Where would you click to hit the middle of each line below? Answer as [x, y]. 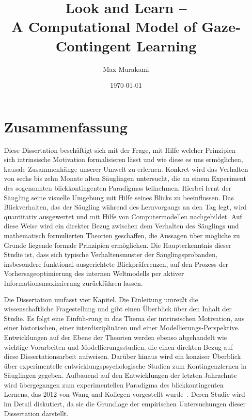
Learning [166, 45]
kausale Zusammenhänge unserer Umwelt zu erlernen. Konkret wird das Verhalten [126, 169]
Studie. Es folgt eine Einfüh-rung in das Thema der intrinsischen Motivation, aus [124, 318]
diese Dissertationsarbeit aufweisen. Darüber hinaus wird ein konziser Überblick [122, 356]
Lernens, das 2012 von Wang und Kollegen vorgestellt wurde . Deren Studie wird [125, 394]
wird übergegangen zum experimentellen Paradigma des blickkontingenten [114, 384]
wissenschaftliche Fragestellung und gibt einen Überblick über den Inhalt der [118, 309]
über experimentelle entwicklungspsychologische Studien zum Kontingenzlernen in [125, 365]
